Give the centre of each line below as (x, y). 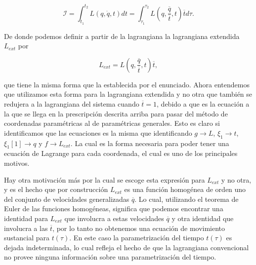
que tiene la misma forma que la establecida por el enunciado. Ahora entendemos (127, 84)
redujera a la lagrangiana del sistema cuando (72, 104)
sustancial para (27, 238)
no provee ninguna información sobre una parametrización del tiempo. (110, 257)
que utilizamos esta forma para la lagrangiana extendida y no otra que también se (128, 94)
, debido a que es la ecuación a (203, 104)
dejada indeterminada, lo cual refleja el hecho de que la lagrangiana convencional (127, 247)
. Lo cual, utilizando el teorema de (187, 199)
